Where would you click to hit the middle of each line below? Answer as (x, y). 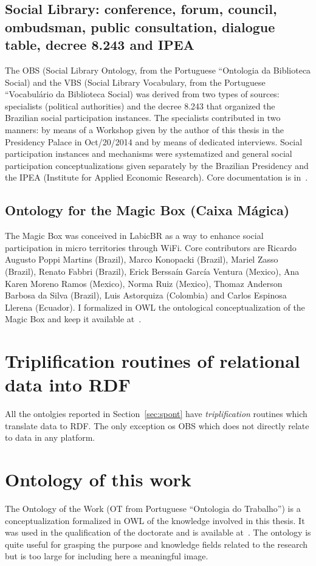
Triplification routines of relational (153, 361)
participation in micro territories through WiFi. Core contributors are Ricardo (151, 247)
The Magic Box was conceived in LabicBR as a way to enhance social (134, 236)
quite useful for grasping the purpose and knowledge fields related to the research (156, 544)
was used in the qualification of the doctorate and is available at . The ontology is (158, 532)
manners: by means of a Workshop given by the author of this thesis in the (145, 129)
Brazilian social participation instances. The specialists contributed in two (143, 118)
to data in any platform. (50, 437)
